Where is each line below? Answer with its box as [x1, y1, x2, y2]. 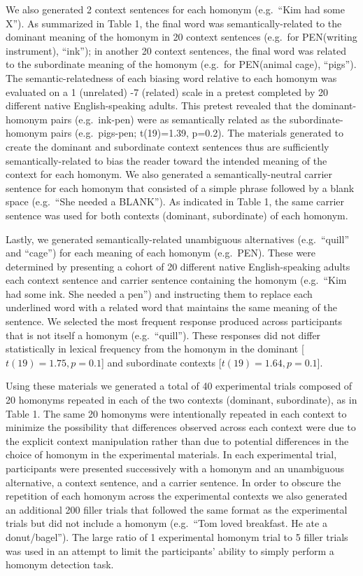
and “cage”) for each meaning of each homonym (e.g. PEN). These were [6, 245, 316, 260]
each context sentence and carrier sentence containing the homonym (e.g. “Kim [6, 273, 347, 287]
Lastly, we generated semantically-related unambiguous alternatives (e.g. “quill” [6, 231, 350, 246]
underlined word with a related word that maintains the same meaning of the [6, 300, 337, 315]
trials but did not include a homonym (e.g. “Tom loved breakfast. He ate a [6, 516, 327, 530]
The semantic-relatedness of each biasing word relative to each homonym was [6, 70, 337, 85]
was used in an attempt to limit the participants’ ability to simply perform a [6, 543, 334, 558]
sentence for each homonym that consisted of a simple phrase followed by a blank [6, 180, 355, 195]
